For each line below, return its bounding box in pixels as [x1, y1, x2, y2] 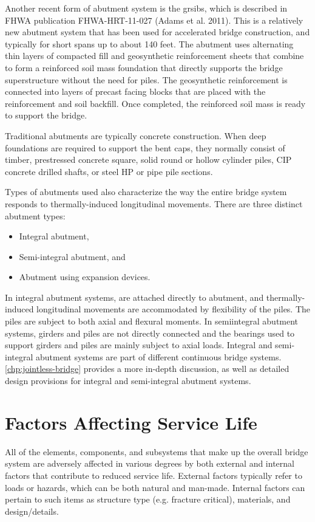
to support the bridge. [5, 109, 87, 122]
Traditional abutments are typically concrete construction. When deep [5, 129, 266, 142]
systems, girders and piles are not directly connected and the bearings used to [5, 326, 295, 339]
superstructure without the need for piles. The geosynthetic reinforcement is [5, 73, 288, 86]
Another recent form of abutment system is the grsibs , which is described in [5, 2, 288, 14]
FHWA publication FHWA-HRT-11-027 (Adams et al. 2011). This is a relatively [5, 13, 303, 26]
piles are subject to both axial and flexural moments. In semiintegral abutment [5, 315, 299, 328]
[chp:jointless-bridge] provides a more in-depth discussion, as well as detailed [5, 362, 290, 375]
